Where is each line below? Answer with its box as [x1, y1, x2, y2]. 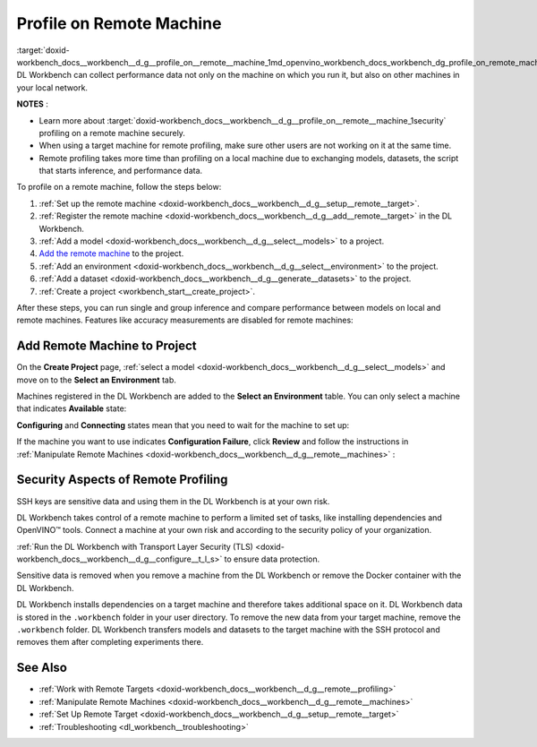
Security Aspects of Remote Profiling [16, 472, 228, 487]
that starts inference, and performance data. [38, 166, 203, 176]
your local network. [16, 82, 89, 93]
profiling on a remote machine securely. [38, 127, 185, 138]
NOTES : [16, 99, 49, 109]
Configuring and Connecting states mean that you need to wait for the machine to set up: [16, 419, 350, 430]
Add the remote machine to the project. [38, 248, 184, 259]
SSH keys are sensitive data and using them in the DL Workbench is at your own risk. [16, 495, 330, 506]
